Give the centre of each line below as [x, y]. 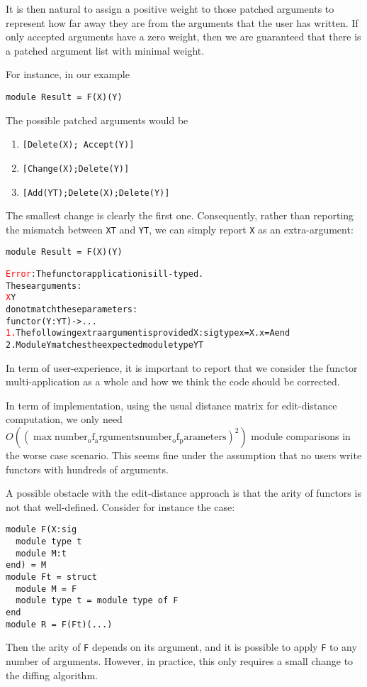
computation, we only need [64, 419]
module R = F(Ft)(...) [59, 624]
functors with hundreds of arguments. [87, 469]
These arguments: [44, 286]
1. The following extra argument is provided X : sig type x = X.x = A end [148, 333]
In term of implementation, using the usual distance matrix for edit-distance [171, 405]
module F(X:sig [41, 530]
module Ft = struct [51, 577]
